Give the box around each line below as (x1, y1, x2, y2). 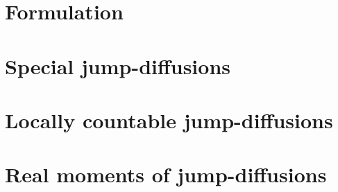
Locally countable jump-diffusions (5, 105, 333, 134)
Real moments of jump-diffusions (5, 160, 327, 189)
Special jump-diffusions (5, 51, 230, 80)
